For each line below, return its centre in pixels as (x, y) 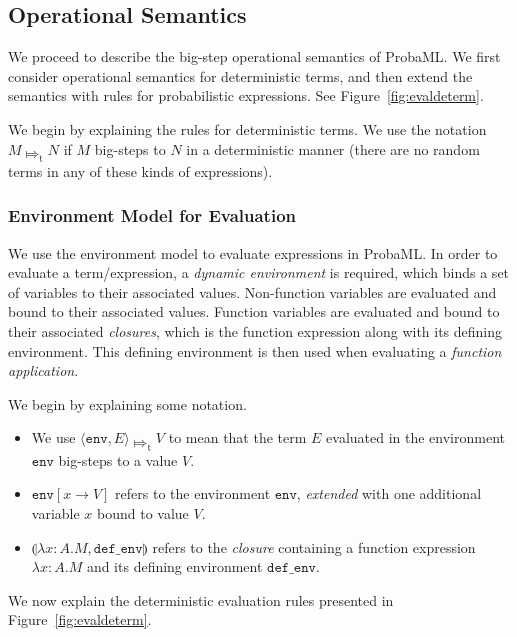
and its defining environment (174, 566)
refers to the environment (193, 493)
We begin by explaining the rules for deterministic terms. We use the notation (247, 128)
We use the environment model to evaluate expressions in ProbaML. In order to (253, 252)
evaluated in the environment (415, 437)
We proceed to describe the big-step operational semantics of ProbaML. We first (254, 56)
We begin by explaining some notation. (127, 403)
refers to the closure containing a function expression (314, 546)
